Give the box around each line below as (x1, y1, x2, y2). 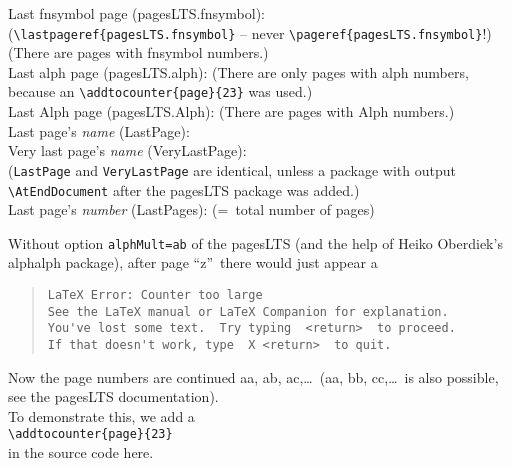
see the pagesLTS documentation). (8, 386, 219, 407)
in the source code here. (8, 442, 154, 463)
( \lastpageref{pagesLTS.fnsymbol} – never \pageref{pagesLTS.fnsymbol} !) (8, 22, 492, 43)
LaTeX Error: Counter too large (47, 288, 263, 303)
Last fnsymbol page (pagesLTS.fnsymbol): (8, 3, 265, 23)
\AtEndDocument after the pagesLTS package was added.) (8, 179, 360, 200)
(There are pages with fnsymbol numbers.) (8, 42, 269, 63)
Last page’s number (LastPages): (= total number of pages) (8, 199, 375, 220)
